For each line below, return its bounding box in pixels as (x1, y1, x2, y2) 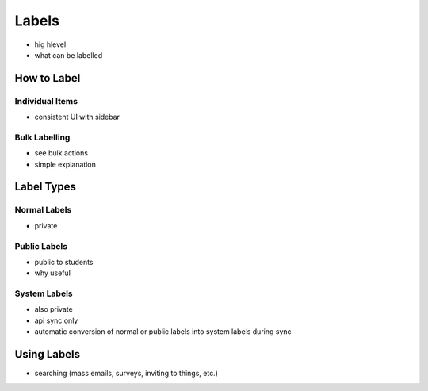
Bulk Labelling (14, 132, 71, 143)
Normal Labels (14, 205, 72, 216)
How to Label (14, 71, 81, 85)
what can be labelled (34, 50, 103, 59)
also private (34, 305, 73, 314)
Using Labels (14, 347, 81, 361)
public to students (34, 257, 94, 266)
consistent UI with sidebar (34, 112, 120, 122)
